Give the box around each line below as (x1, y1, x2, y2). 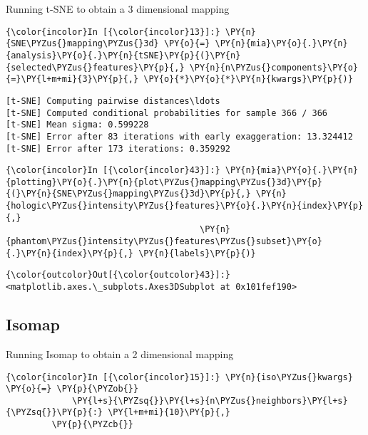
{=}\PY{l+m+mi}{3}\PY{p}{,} (6, 74, 139, 85)
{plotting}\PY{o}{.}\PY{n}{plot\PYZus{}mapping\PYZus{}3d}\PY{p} (6, 177, 322, 187)
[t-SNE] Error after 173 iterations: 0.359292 (6, 143, 230, 154)
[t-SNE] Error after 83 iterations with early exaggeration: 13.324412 (6, 131, 353, 142)
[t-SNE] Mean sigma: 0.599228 (6, 120, 149, 130)
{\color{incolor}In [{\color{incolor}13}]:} (6, 26, 220, 37)
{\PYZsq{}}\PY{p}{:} (6, 407, 103, 418)
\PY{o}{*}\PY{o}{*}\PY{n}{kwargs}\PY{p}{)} (143, 74, 353, 85)
